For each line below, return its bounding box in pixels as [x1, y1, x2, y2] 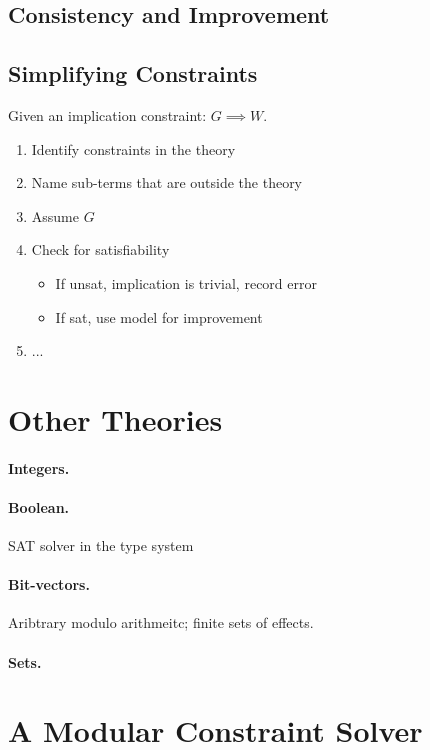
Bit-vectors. [8, 574, 90, 595]
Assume [31, 205, 79, 226]
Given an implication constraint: [8, 104, 207, 125]
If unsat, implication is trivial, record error [55, 272, 317, 293]
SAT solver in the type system [8, 535, 194, 556]
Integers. [8, 457, 70, 478]
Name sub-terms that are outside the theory [31, 172, 303, 193]
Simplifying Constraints [8, 58, 258, 89]
